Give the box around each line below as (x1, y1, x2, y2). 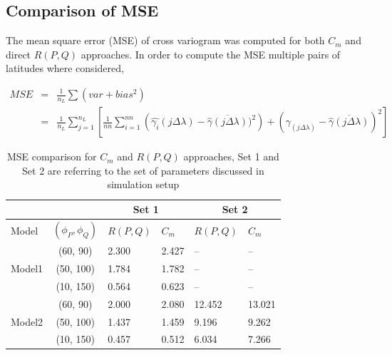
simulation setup (107, 177, 180, 192)
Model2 (11, 314, 43, 329)
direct (6, 46, 31, 61)
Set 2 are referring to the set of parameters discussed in (22, 163, 264, 177)
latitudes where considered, (6, 61, 124, 76)
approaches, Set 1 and (183, 149, 279, 164)
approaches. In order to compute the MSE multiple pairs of (81, 46, 341, 61)
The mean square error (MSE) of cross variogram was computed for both (6, 33, 325, 48)
